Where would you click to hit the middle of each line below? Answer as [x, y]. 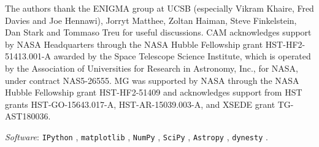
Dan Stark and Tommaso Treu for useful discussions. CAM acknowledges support [158, 32]
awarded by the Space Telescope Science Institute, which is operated [182, 56]
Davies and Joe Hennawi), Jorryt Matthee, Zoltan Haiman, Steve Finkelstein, [151, 20]
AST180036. [28, 116]
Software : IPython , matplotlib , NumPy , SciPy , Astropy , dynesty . [136, 136]
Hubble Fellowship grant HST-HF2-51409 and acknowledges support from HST [154, 92]
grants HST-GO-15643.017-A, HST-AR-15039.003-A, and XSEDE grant [140, 104]
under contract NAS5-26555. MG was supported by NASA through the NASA [152, 80]
